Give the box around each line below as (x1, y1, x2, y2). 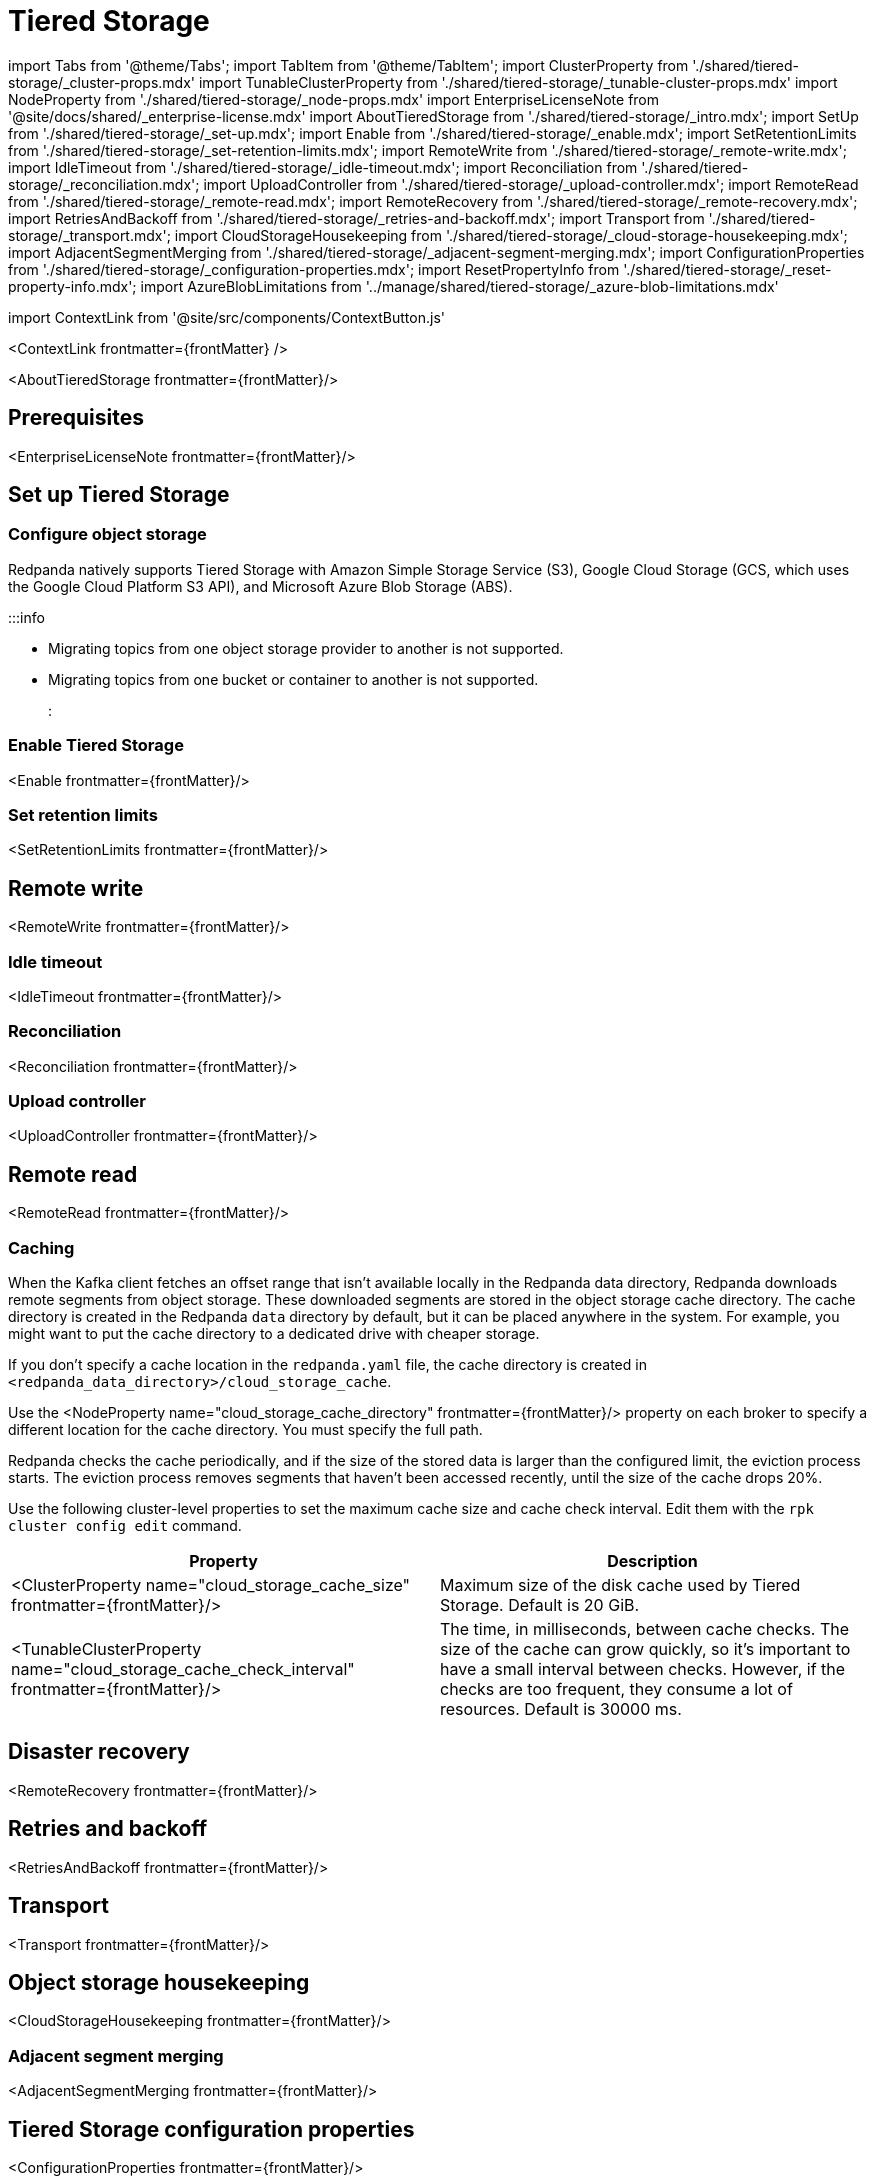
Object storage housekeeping (8, 1969, 310, 1995)
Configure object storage (8, 524, 207, 545)
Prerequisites (8, 405, 144, 431)
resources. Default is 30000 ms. (440, 1699, 682, 1719)
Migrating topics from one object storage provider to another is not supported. (48, 639, 564, 657)
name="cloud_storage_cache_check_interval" (11, 1659, 355, 1679)
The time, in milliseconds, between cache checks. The (440, 1619, 850, 1639)
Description (607, 1551, 698, 1571)
